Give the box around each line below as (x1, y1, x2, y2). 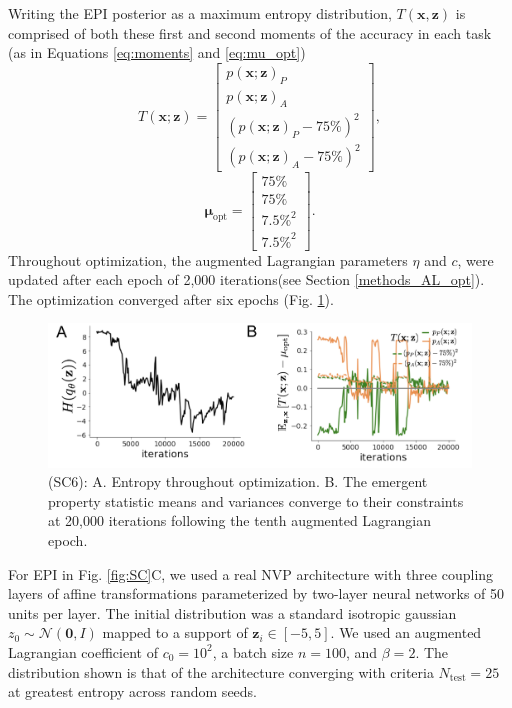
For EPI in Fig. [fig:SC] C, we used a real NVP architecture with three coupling (8, 563, 494, 584)
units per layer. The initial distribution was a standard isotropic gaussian (8, 602, 457, 623)
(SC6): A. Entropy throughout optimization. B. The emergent (48, 471, 428, 492)
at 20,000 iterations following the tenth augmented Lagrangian (48, 510, 432, 531)
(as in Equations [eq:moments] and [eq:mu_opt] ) (8, 42, 306, 63)
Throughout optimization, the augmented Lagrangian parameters (8, 249, 408, 270)
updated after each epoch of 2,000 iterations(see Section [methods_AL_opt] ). (8, 269, 485, 290)
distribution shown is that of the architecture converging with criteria (8, 661, 434, 682)
